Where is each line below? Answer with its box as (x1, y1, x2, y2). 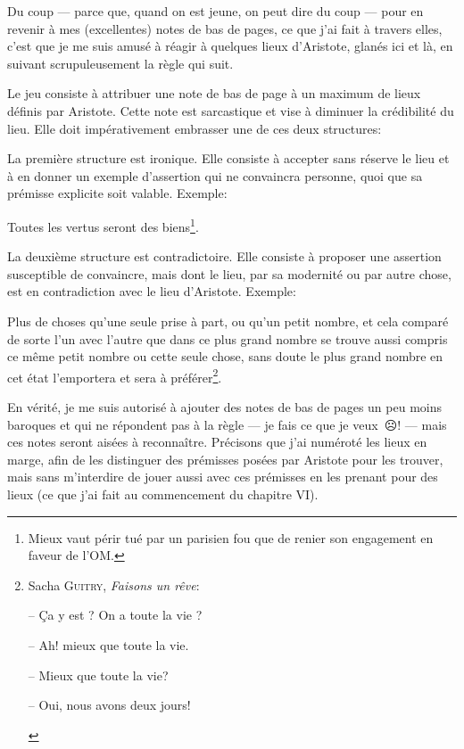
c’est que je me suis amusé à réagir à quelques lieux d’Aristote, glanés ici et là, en (7, 37, 453, 55)
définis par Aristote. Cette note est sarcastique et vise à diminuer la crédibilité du (7, 101, 454, 119)
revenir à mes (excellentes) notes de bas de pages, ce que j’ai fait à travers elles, (7, 19, 443, 37)
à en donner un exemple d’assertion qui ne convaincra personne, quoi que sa (7, 166, 423, 185)
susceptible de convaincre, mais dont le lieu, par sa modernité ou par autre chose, (7, 264, 452, 283)
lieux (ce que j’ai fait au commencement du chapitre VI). (7, 484, 319, 503)
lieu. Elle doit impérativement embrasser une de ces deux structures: (7, 119, 382, 137)
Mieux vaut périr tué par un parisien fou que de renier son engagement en (28, 528, 434, 547)
